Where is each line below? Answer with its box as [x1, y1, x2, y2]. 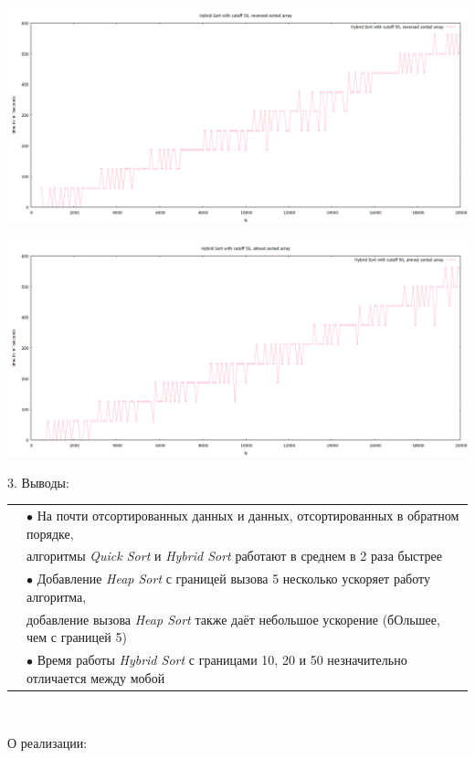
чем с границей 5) [26, 627, 127, 647]
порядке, [26, 523, 74, 542]
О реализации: [7, 733, 88, 753]
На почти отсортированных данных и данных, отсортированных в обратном [37, 506, 459, 524]
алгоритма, [26, 586, 87, 605]
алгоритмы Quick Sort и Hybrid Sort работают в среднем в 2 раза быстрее [26, 546, 442, 565]
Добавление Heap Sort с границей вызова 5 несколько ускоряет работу [37, 569, 430, 588]
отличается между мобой [26, 668, 165, 687]
